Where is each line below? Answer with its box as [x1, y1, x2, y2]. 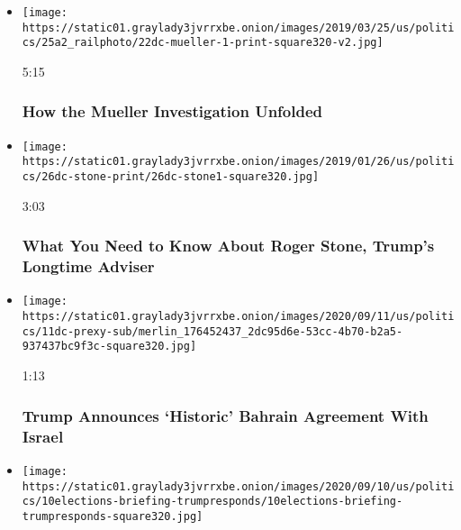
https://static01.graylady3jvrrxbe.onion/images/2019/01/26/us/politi [22, 155, 455, 169]
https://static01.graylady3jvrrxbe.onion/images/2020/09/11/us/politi [22, 310, 455, 324]
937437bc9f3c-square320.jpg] [22, 340, 197, 353]
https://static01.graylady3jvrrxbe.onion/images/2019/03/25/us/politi [22, 21, 455, 34]
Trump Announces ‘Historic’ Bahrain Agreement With [22, 404, 429, 426]
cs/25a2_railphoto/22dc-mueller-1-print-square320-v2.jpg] [22, 36, 384, 50]
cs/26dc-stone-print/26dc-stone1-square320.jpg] [22, 170, 320, 184]
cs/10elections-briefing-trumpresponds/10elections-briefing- [22, 495, 403, 508]
